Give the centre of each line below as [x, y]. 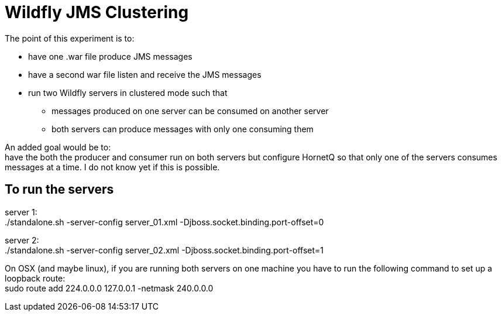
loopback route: [35, 278]
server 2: [22, 240]
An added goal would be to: [58, 147]
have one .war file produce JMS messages [110, 56]
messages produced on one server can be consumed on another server [190, 111]
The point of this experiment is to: [70, 38]
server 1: [21, 212]
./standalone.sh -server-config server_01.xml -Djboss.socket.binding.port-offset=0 [164, 222]
